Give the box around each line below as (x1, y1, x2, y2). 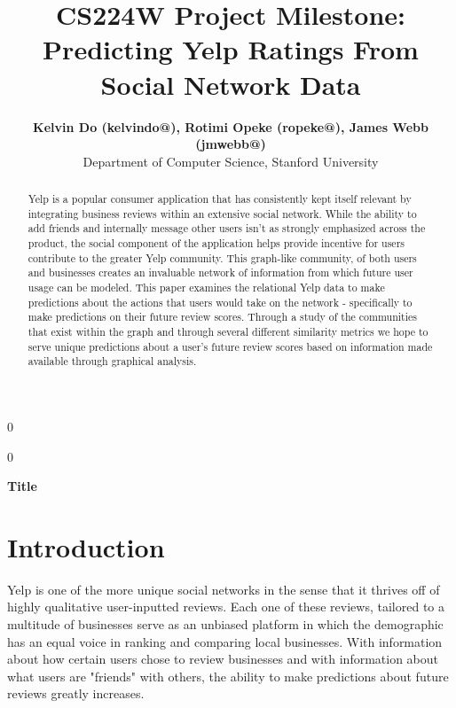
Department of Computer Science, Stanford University (83, 152, 379, 170)
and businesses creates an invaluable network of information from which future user (28, 265, 413, 280)
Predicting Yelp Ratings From (43, 31, 419, 67)
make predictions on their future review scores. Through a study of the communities (28, 309, 417, 324)
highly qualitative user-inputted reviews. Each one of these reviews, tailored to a (7, 597, 444, 616)
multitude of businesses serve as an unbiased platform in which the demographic (7, 615, 444, 634)
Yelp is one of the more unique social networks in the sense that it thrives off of (7, 580, 440, 598)
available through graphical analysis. (28, 354, 197, 369)
